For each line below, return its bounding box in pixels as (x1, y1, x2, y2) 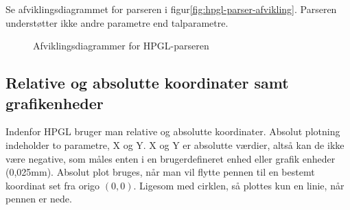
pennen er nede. (5, 191, 72, 206)
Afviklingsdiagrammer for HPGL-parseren (33, 38, 209, 53)
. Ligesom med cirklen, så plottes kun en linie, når (133, 178, 345, 192)
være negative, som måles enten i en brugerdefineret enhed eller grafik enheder (5, 151, 336, 165)
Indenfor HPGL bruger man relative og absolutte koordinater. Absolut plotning (5, 124, 340, 139)
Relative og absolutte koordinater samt (5, 72, 289, 93)
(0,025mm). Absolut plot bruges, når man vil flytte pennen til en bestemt (5, 165, 315, 179)
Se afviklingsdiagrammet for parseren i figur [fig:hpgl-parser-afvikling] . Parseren (5, 2, 337, 16)
